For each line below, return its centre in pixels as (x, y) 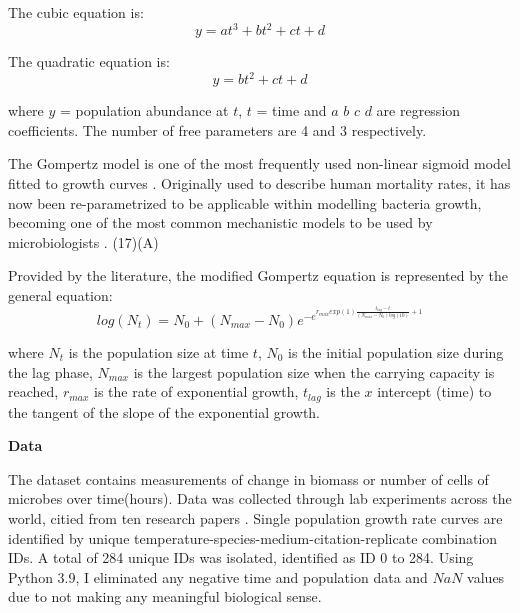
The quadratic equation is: (89, 61)
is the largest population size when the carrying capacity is (314, 371)
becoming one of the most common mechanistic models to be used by (220, 222)
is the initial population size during (396, 351)
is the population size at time (158, 351)
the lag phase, (50, 371)
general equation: (60, 294)
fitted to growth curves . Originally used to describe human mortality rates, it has (259, 182)
